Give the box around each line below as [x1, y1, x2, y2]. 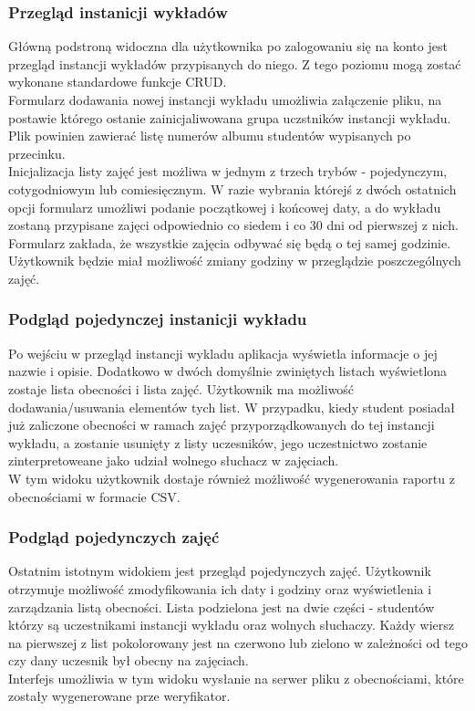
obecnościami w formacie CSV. [8, 486, 181, 506]
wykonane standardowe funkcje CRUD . [8, 72, 227, 91]
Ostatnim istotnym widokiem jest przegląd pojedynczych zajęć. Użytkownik [8, 561, 431, 580]
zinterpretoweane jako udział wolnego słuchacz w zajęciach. [8, 451, 339, 470]
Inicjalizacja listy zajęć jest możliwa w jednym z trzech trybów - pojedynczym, [8, 162, 448, 181]
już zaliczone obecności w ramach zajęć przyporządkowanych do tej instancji [8, 415, 435, 434]
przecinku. [8, 143, 66, 162]
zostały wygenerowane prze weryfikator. [8, 686, 231, 706]
